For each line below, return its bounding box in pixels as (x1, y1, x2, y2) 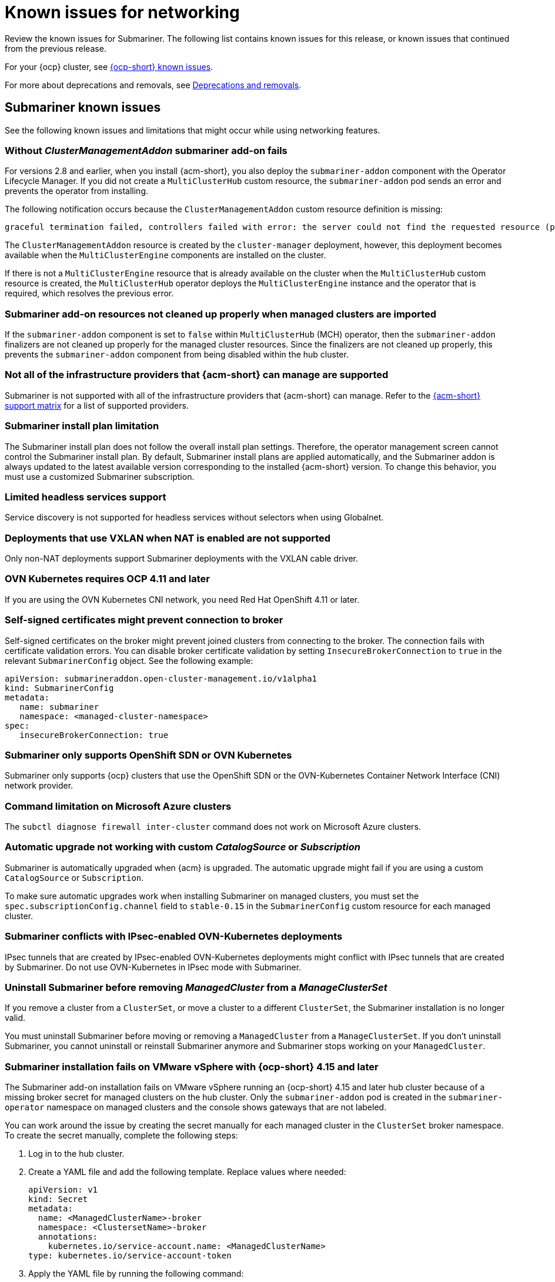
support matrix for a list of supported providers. (5, 400, 189, 410)
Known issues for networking (5, 2, 240, 22)
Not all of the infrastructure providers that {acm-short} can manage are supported (5, 369, 389, 381)
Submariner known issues (5, 100, 161, 115)
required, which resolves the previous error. (5, 288, 174, 299)
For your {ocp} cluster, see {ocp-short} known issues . (5, 61, 213, 72)
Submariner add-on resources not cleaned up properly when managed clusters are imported (5, 308, 437, 320)
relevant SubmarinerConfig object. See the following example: (5, 655, 253, 666)
